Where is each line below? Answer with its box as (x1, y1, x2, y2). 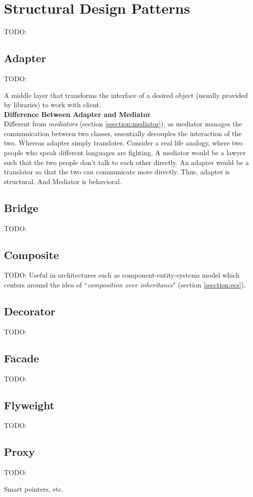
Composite (4, 247, 59, 262)
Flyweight (4, 397, 55, 412)
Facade (4, 350, 39, 365)
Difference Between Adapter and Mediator (4, 109, 151, 119)
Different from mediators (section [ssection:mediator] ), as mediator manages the (4, 118, 242, 129)
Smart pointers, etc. (4, 483, 63, 494)
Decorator (4, 304, 56, 319)
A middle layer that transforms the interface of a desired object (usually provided (4, 90, 248, 100)
